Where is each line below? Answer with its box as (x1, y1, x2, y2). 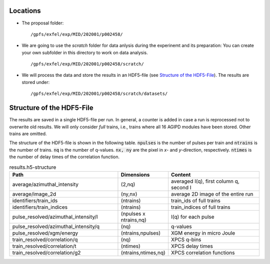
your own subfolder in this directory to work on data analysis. (21, 49, 148, 55)
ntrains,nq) (120, 216, 147, 223)
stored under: (21, 79, 50, 85)
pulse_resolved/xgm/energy (12, 230, 78, 237)
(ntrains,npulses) (120, 230, 161, 237)
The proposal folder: (21, 20, 64, 26)
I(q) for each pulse (170, 213, 214, 220)
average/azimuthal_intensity (12, 181, 79, 188)
